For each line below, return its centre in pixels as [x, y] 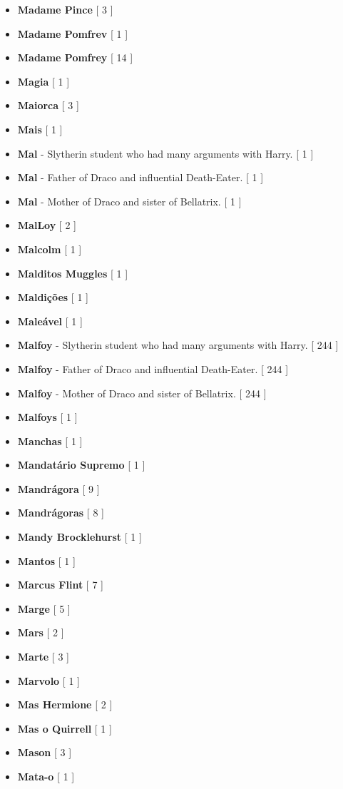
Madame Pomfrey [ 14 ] [75, 57]
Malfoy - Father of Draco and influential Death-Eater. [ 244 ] [153, 368]
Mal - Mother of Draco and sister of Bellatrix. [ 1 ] [129, 201]
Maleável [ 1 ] [50, 321]
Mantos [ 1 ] [46, 560]
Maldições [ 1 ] [53, 297]
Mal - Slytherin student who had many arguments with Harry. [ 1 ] [165, 153]
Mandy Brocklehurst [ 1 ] [80, 537]
